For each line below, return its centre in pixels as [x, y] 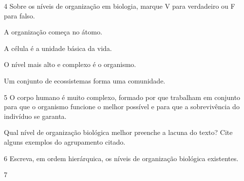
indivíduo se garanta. [35, 116]
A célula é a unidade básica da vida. [58, 48]
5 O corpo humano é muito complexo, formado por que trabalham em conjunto [122, 97]
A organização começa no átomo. [53, 32]
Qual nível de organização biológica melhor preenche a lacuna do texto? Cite [118, 132]
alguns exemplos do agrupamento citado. [65, 141]
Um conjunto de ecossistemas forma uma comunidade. [85, 80]
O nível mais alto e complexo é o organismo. [70, 64]
